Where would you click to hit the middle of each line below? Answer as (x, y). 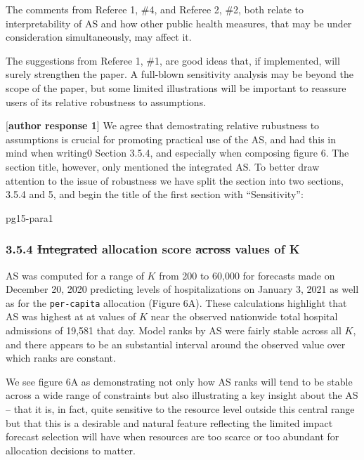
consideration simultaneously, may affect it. (99, 37)
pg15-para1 (30, 217)
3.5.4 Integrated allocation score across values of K (153, 249)
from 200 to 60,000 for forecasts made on (247, 275)
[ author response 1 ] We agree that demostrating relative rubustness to (163, 125)
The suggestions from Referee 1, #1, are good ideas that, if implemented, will (173, 60)
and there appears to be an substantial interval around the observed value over (176, 344)
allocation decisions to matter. (71, 450)
